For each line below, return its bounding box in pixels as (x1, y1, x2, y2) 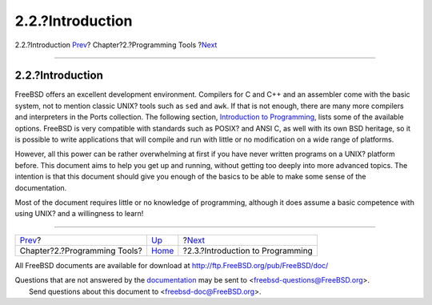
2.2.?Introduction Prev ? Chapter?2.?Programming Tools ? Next (14, 40, 218, 50)
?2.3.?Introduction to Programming (182, 245, 314, 256)
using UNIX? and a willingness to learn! (14, 209, 144, 219)
